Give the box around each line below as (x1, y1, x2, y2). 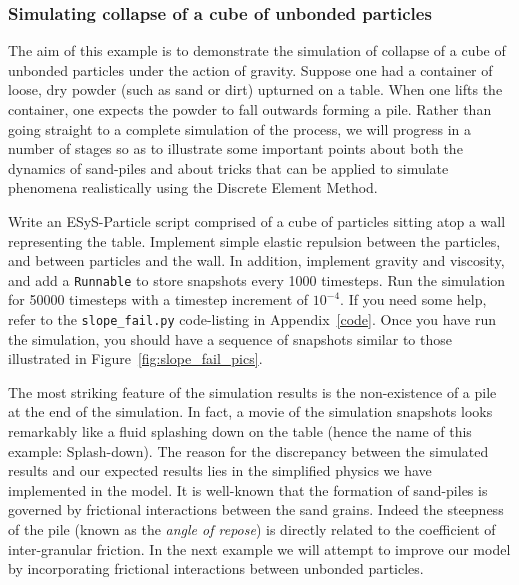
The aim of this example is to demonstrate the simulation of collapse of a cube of (8, 40, 506, 61)
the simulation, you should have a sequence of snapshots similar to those (8, 328, 452, 349)
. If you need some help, (340, 289, 487, 310)
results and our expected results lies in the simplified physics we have (8, 460, 432, 481)
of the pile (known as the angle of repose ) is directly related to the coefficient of (8, 519, 496, 539)
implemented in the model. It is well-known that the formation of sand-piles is (8, 479, 488, 500)
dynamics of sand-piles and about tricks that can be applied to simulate (8, 157, 449, 178)
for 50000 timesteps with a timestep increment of (8, 289, 309, 310)
